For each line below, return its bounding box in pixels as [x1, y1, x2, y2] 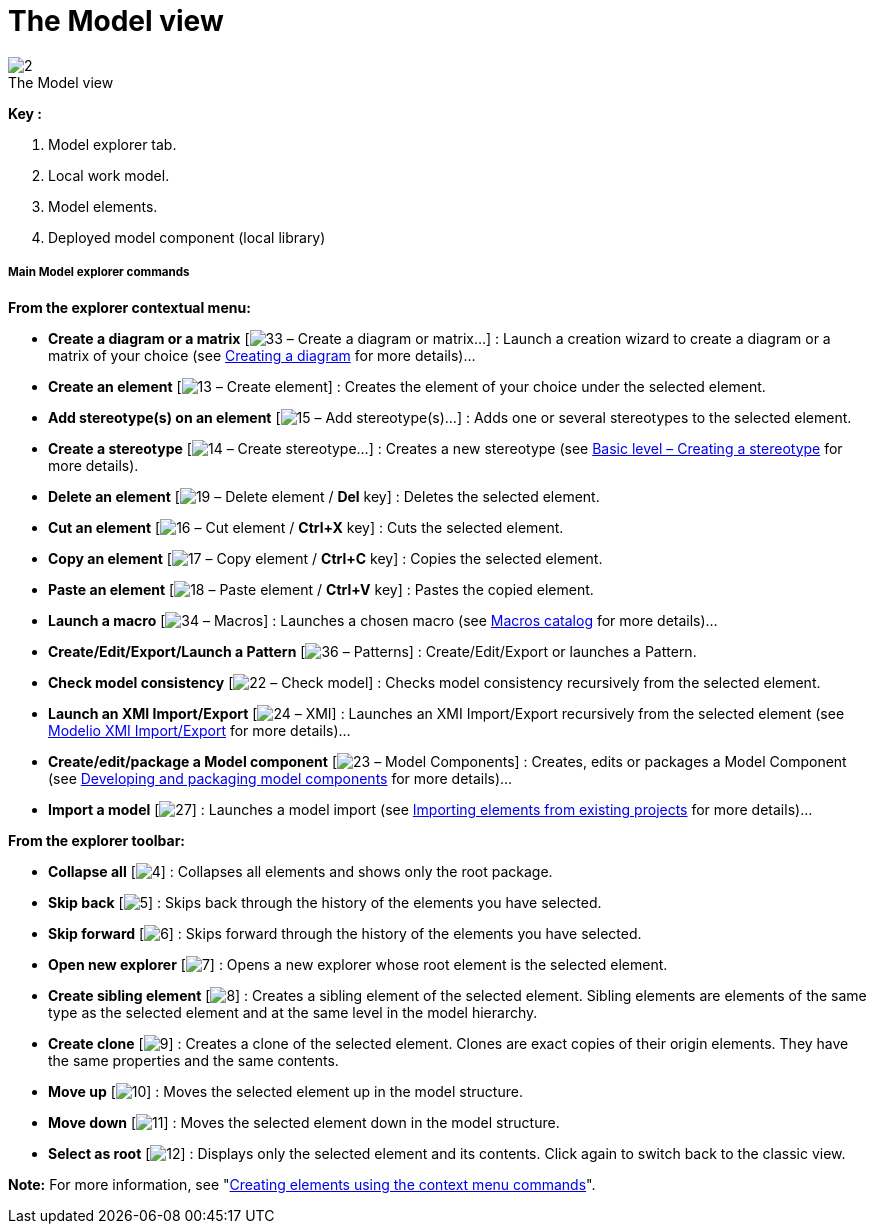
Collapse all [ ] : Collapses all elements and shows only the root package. [48, 862, 553, 880]
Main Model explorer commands [8, 265, 190, 280]
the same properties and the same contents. [48, 1051, 339, 1069]
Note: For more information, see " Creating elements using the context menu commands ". [8, 1175, 596, 1193]
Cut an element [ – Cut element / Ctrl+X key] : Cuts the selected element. [48, 518, 564, 536]
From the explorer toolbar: [8, 831, 186, 849]
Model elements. [48, 197, 158, 215]
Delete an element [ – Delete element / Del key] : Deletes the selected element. [48, 487, 600, 505]
